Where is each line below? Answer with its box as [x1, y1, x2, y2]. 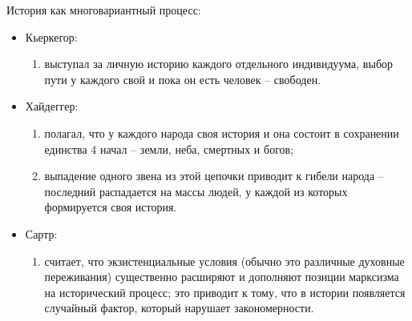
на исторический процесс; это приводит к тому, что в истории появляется [44, 283, 406, 300]
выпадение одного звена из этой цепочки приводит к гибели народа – [44, 167, 384, 184]
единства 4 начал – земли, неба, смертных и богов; [44, 140, 294, 157]
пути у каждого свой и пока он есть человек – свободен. [44, 70, 321, 87]
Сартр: [25, 225, 58, 242]
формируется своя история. [44, 199, 177, 215]
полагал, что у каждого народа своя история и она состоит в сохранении [44, 124, 399, 141]
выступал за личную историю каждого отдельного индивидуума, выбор [44, 55, 393, 72]
